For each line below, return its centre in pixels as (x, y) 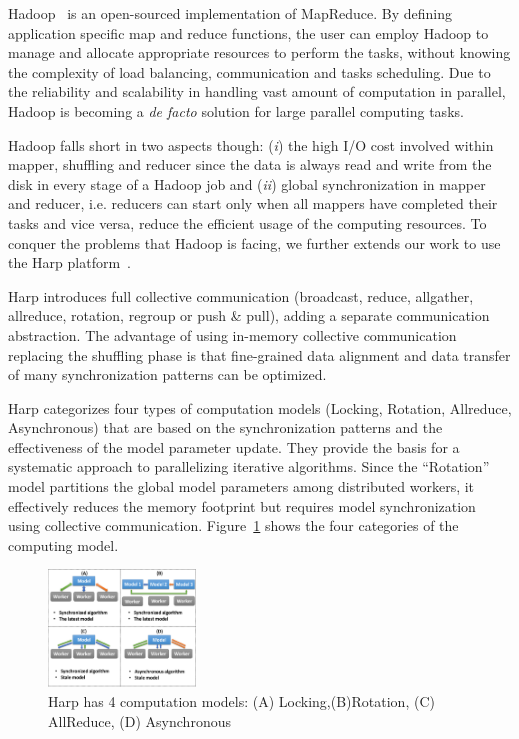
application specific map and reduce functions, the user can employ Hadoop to (248, 32)
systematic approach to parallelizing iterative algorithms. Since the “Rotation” (249, 466)
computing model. (63, 544)
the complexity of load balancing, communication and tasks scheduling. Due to (249, 71)
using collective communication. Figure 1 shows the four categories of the (233, 525)
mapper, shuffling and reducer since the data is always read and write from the (250, 164)
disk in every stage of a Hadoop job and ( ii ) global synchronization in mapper (247, 183)
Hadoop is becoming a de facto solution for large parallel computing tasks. (236, 110)
